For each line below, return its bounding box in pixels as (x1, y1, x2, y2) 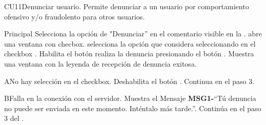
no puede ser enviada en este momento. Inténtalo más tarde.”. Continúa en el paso (4, 102, 261, 113)
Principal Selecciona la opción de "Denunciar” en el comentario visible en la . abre (4, 28, 262, 39)
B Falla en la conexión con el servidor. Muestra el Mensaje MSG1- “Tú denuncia (4, 93, 256, 103)
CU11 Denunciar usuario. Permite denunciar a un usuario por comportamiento (4, 1, 249, 11)
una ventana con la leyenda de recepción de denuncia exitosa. (4, 58, 197, 69)
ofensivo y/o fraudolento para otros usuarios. (4, 11, 145, 22)
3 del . (4, 113, 24, 123)
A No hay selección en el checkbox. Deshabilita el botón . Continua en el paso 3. (4, 75, 255, 86)
